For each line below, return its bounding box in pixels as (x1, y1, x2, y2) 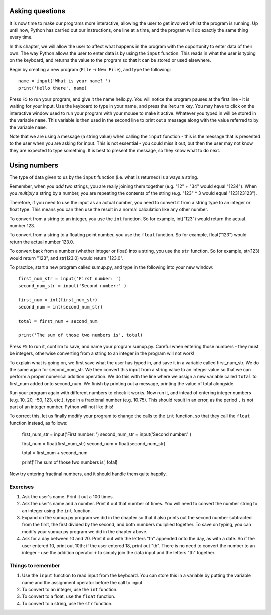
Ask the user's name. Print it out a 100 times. (22, 493, 114, 499)
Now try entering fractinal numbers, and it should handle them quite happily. (9, 471, 167, 477)
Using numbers (9, 161, 59, 169)
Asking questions (9, 7, 66, 15)
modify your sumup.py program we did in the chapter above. (22, 528, 148, 534)
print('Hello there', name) (18, 85, 87, 91)
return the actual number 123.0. (9, 239, 75, 245)
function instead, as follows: (9, 420, 68, 426)
